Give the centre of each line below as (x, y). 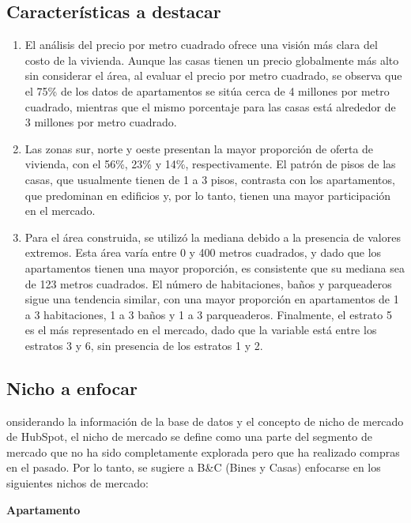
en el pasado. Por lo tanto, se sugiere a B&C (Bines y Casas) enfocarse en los (194, 467)
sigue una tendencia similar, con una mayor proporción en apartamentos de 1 (212, 299)
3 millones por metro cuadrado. (101, 122)
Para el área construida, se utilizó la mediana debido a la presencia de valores (213, 237)
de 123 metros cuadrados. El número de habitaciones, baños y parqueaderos (208, 283)
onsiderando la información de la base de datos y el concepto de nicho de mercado (205, 421)
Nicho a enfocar (72, 388)
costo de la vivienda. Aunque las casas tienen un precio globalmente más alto (212, 60)
